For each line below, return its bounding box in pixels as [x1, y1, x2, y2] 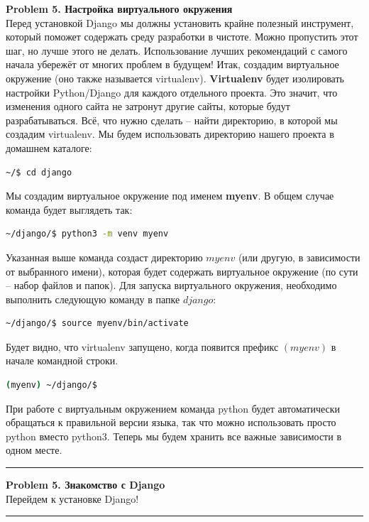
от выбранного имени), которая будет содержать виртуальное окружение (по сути [6, 263, 358, 278]
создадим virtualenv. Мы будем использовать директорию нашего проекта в [6, 126, 334, 141]
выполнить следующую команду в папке [6, 291, 180, 306]
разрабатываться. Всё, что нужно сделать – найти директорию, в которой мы [6, 112, 338, 127]
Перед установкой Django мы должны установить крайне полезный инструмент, [6, 15, 354, 30]
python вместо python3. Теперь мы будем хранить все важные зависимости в [6, 428, 341, 443]
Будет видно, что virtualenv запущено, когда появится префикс [6, 339, 279, 354]
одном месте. [6, 442, 62, 457]
